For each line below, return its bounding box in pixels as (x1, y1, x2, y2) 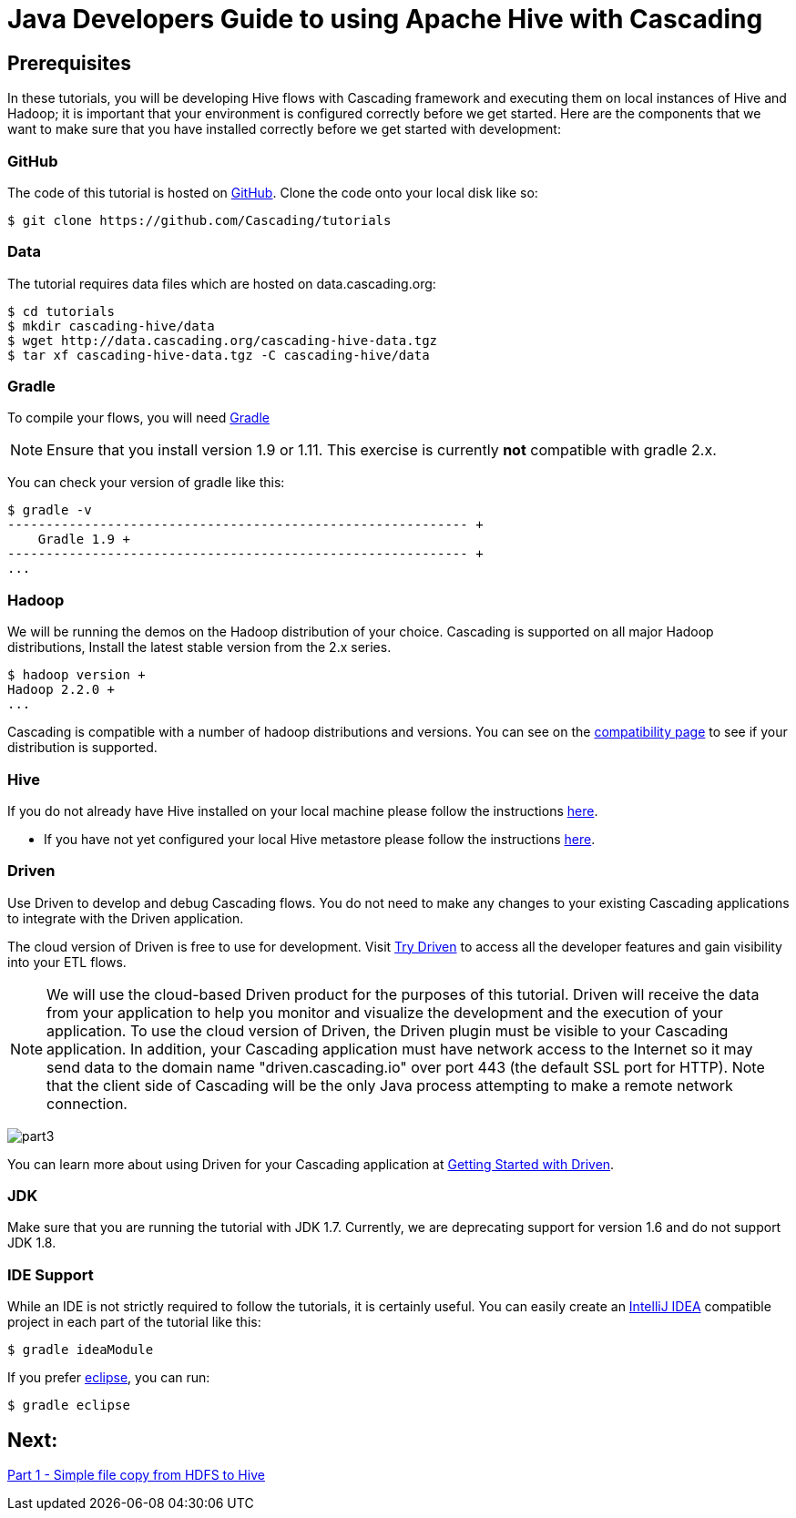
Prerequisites (7, 51, 131, 75)
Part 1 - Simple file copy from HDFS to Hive (7, 1467, 265, 1483)
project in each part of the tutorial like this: (7, 1314, 261, 1330)
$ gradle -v (7, 503, 92, 518)
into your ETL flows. (7, 953, 127, 970)
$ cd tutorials (7, 303, 116, 319)
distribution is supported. (7, 739, 158, 756)
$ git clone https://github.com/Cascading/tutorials (7, 212, 392, 228)
